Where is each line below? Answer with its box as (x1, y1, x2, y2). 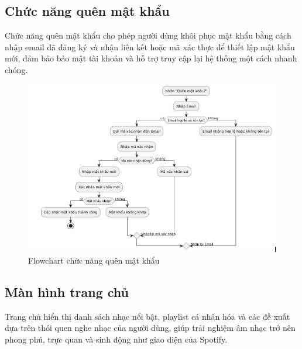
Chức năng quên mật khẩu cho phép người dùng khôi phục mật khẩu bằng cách (5, 29, 291, 42)
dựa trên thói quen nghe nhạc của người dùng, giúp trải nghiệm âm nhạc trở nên (5, 322, 296, 334)
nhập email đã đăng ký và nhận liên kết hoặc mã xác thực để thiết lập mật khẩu (5, 40, 295, 53)
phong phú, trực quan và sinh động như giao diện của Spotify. (5, 333, 228, 345)
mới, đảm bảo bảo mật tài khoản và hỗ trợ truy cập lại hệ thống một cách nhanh (5, 52, 297, 64)
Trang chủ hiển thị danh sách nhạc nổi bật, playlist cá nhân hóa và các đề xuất (5, 310, 290, 322)
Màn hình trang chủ (5, 282, 129, 300)
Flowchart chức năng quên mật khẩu (28, 254, 160, 266)
